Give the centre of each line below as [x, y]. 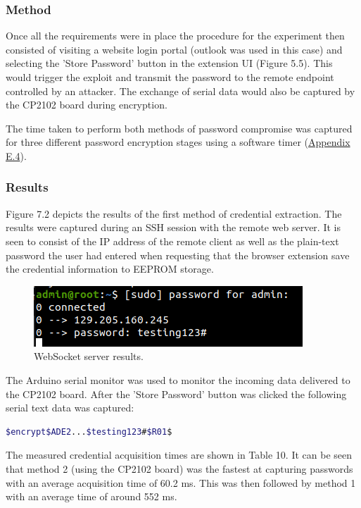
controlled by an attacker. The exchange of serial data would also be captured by [180, 91]
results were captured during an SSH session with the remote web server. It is [173, 227]
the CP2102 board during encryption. [87, 105]
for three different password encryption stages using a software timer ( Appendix [178, 142]
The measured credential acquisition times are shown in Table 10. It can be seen [179, 455]
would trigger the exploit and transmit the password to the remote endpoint [170, 77]
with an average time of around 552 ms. [91, 496]
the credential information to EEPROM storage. [110, 269]
